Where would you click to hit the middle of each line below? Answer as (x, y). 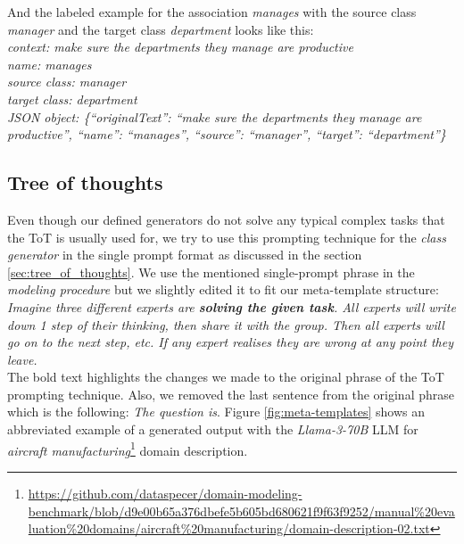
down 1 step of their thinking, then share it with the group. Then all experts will (226, 324)
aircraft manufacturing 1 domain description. (128, 449)
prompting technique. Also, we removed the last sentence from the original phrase (231, 394)
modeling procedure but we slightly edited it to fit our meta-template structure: (223, 289)
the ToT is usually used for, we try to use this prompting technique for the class (227, 237)
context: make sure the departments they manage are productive (180, 47)
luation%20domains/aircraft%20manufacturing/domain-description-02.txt (229, 528)
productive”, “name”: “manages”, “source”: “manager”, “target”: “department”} (227, 134)
